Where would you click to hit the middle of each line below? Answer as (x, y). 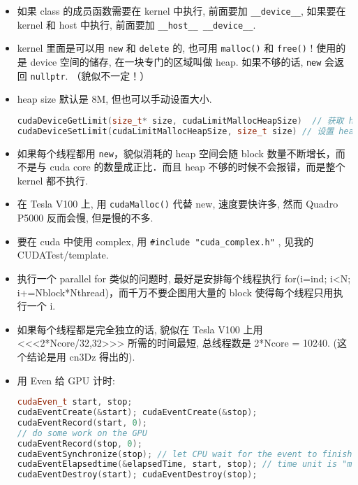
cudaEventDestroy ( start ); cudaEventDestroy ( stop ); (137, 475)
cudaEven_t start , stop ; (75, 402)
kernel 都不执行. (52, 180)
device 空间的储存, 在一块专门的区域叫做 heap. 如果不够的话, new (176, 61)
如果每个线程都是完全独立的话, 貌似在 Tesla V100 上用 (140, 329)
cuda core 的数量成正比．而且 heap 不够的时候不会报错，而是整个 (197, 167)
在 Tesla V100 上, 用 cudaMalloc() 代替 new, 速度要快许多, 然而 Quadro (178, 204)
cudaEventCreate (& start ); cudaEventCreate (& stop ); (137, 412)
